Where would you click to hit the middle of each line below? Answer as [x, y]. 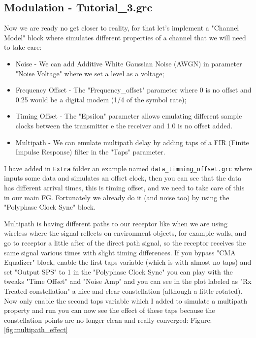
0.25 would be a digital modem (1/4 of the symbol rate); [101, 99]
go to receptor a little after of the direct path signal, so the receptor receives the [125, 242]
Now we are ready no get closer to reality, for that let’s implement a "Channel [122, 28]
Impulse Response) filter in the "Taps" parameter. [90, 152]
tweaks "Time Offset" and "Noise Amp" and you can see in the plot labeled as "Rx [128, 281]
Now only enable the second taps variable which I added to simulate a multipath [126, 300]
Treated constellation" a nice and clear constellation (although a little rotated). [123, 291]
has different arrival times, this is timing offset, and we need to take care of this [124, 187]
